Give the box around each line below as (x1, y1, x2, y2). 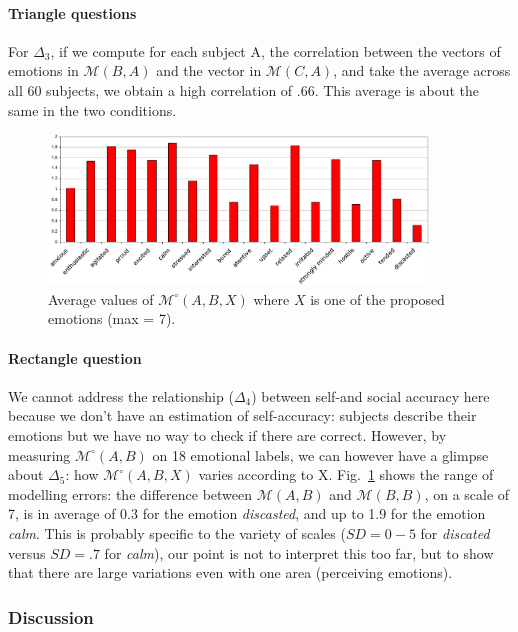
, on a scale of (424, 483, 510, 504)
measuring (8, 444, 71, 465)
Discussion (8, 604, 94, 629)
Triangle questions (8, 2, 137, 23)
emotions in (8, 60, 79, 81)
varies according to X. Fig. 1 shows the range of (198, 464, 494, 485)
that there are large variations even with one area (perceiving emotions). (8, 562, 453, 583)
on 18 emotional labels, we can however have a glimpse (152, 444, 489, 465)
